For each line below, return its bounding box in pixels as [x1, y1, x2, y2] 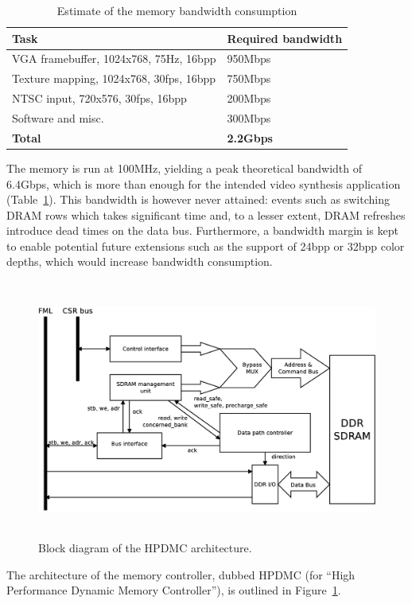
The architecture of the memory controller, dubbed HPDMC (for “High [6, 566, 356, 583]
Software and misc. [12, 109, 104, 126]
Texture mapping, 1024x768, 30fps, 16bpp [12, 70, 216, 87]
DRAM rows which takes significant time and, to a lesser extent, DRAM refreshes [6, 206, 406, 223]
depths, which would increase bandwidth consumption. [6, 253, 273, 270]
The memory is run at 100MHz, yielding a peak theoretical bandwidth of [6, 159, 363, 176]
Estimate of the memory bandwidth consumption [56, 2, 297, 18]
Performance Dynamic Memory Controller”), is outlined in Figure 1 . [6, 582, 341, 598]
